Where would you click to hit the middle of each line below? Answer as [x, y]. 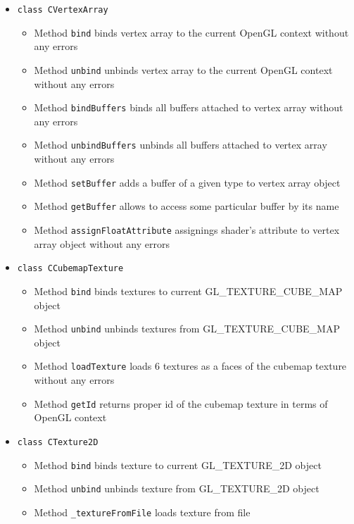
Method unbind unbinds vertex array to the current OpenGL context [183, 69]
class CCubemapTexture [70, 269]
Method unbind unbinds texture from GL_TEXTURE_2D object [177, 488]
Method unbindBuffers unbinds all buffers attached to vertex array [181, 145]
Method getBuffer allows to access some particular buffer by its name [187, 206]
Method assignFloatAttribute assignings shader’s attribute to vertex [187, 229]
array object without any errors [102, 243]
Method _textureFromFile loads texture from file [142, 512]
